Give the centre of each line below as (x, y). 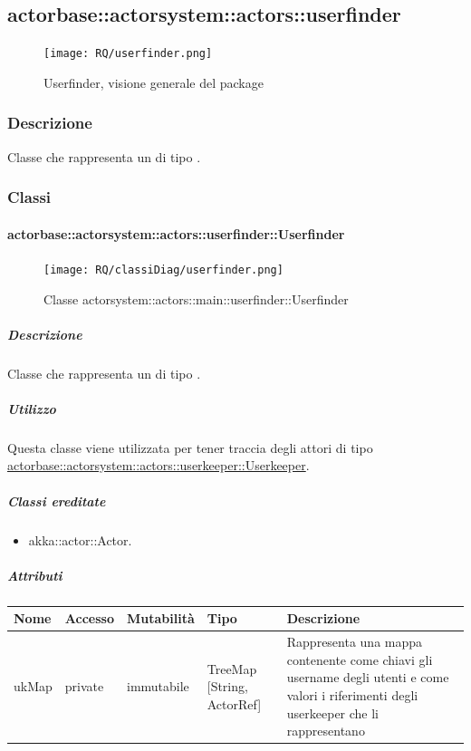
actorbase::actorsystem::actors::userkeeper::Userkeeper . (159, 465)
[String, (227, 686)
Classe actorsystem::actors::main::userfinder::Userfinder (196, 298)
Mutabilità (160, 618)
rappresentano (326, 731)
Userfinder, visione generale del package (154, 82)
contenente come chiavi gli (360, 659)
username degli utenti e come (368, 677)
